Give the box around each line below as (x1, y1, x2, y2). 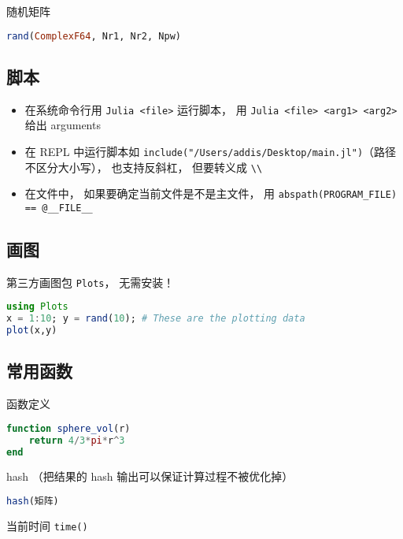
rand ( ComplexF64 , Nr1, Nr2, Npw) (6, 30, 181, 42)
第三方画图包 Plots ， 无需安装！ (6, 273, 175, 290)
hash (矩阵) (6, 496, 59, 507)
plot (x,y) (6, 325, 57, 336)
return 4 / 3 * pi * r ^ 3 (28, 434, 125, 446)
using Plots (6, 301, 68, 313)
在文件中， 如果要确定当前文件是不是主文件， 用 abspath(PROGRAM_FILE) (24, 185, 397, 202)
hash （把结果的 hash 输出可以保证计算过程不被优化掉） (6, 468, 294, 485)
